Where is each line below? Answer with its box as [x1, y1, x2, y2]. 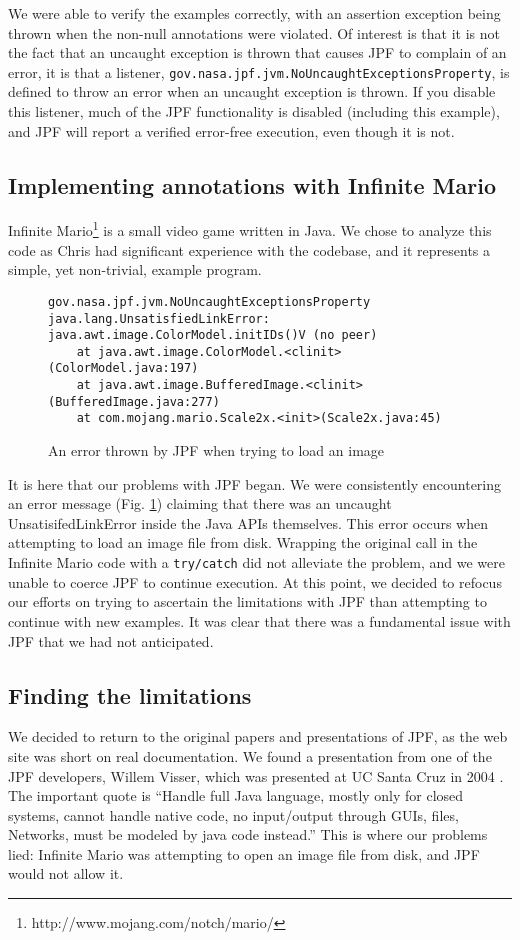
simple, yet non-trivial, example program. [8, 259, 262, 280]
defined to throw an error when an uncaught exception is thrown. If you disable [8, 81, 496, 102]
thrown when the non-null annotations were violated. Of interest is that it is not [8, 22, 501, 43]
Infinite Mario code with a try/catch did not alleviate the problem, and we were [8, 552, 505, 573]
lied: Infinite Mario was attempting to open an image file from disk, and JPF [8, 843, 480, 864]
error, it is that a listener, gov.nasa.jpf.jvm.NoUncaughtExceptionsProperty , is [8, 61, 510, 82]
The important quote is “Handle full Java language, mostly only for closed [8, 785, 464, 806]
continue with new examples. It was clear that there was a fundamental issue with [8, 610, 511, 631]
